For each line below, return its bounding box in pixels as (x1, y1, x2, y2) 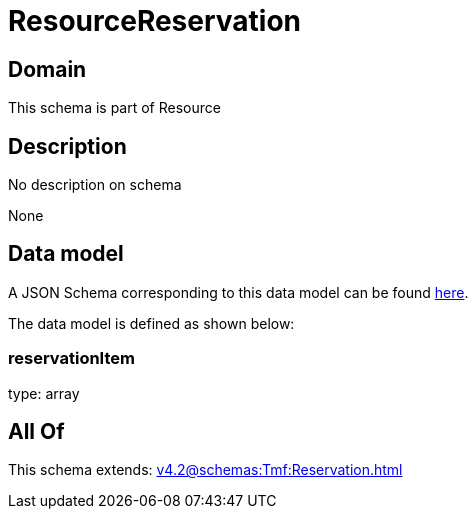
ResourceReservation (8, 4, 302, 38)
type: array (8, 384, 80, 402)
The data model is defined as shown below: (8, 314, 295, 332)
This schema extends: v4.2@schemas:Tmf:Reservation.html (8, 461, 403, 479)
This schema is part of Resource (8, 99, 221, 117)
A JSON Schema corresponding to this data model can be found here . (8, 283, 469, 301)
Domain (8, 56, 87, 82)
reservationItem (8, 348, 135, 369)
